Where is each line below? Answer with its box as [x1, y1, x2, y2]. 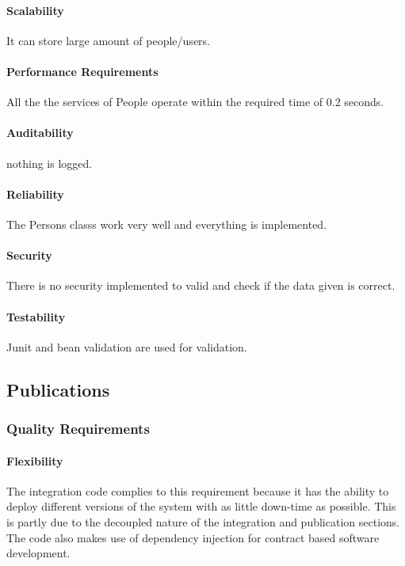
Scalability [6, 2, 64, 18]
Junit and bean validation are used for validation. [6, 338, 247, 355]
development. [6, 545, 71, 561]
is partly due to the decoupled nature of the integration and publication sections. [6, 513, 400, 530]
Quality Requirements [6, 419, 150, 439]
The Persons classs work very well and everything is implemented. [6, 215, 327, 232]
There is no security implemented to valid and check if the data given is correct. [6, 277, 395, 294]
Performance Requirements [6, 63, 159, 79]
